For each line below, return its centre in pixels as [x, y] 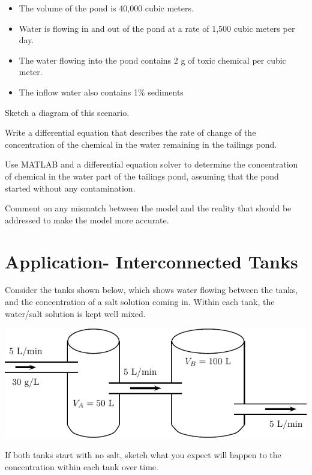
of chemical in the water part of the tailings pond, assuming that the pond [142, 176]
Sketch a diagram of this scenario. [67, 112]
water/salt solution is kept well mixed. [75, 313]
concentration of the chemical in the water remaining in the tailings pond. [141, 144]
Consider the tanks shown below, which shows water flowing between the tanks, [151, 290]
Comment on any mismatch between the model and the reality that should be [148, 208]
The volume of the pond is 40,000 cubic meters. [106, 8]
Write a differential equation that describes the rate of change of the [130, 132]
